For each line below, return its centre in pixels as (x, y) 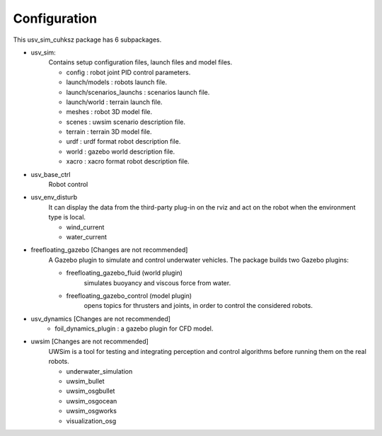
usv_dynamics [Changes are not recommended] (101, 319)
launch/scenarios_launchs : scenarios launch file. (138, 92)
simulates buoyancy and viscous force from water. (157, 282)
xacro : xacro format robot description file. (128, 161)
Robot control (68, 185)
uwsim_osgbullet (91, 391)
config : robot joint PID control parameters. (128, 72)
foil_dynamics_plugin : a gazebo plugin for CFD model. (134, 328)
